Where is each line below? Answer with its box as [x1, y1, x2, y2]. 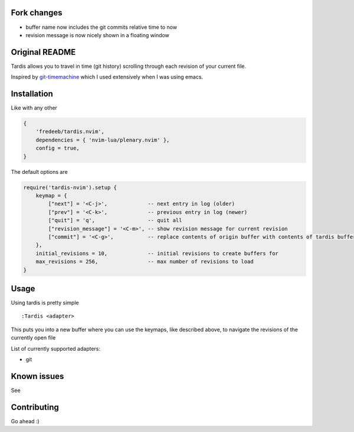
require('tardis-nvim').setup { [23, 184, 117, 191]
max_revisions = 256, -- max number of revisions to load [35, 258, 254, 265]
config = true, [35, 145, 80, 151]
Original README [11, 47, 76, 57]
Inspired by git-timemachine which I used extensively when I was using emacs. [11, 74, 204, 81]
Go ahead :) [11, 417, 40, 424]
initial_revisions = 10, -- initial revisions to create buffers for [35, 250, 278, 256]
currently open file [11, 334, 56, 341]
